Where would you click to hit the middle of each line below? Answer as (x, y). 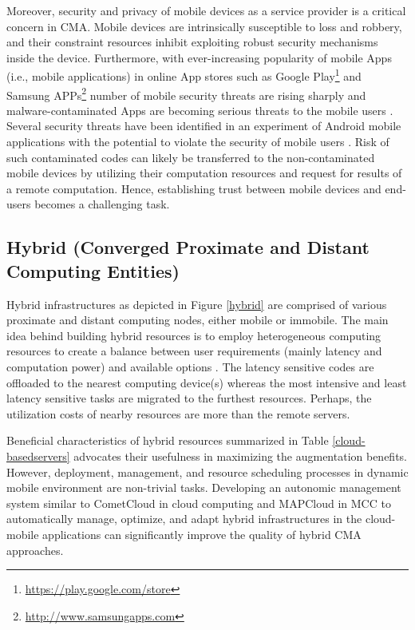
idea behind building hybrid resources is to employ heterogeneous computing (194, 335)
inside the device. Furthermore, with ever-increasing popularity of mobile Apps (199, 57)
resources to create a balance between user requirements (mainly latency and (194, 351)
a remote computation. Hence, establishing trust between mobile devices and (194, 188)
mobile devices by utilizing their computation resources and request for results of (204, 173)
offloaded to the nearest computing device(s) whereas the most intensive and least (207, 382)
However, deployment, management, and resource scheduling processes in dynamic (207, 472)
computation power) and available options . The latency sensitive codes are (190, 367)
